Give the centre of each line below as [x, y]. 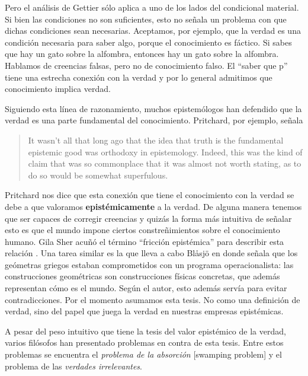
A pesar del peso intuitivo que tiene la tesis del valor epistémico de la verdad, [145, 331]
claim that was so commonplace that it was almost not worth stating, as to [165, 163]
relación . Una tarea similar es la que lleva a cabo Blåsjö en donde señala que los [151, 253]
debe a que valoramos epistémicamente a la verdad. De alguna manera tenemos [153, 206]
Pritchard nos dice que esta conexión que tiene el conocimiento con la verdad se [150, 195]
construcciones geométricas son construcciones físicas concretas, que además [142, 276]
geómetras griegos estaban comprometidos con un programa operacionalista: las [149, 264]
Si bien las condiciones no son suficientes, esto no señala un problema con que [146, 19]
